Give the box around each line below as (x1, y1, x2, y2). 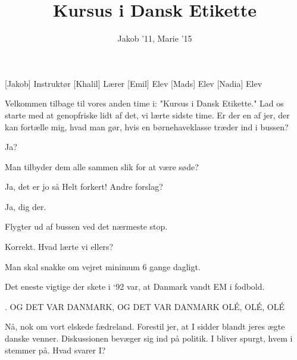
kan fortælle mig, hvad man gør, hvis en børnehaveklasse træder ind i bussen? (5, 120, 289, 133)
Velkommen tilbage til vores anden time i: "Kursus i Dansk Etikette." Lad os (5, 97, 284, 109)
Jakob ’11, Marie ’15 (117, 32, 192, 45)
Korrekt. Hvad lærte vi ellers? (5, 240, 114, 253)
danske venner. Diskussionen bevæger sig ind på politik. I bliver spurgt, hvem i (5, 332, 293, 345)
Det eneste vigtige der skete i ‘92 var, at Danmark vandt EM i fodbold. (5, 280, 265, 293)
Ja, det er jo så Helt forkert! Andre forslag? (5, 180, 163, 193)
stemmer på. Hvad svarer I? (5, 343, 106, 356)
